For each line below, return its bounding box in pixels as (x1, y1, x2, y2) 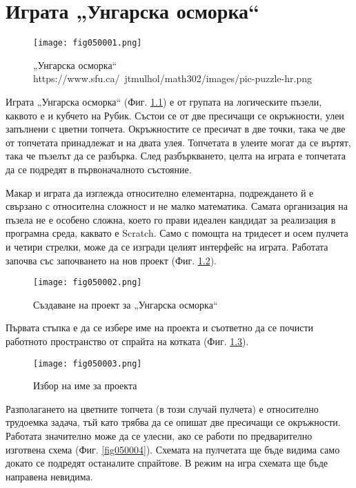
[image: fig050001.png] (33, 38, 142, 48)
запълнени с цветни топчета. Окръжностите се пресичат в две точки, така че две (6, 121, 346, 136)
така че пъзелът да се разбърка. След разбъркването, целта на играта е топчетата (6, 148, 346, 163)
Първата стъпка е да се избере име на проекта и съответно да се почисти (6, 320, 314, 335)
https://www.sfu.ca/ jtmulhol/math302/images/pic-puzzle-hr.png (33, 71, 312, 86)
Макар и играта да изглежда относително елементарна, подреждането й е (6, 185, 314, 199)
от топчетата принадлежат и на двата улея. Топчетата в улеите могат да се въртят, (6, 135, 351, 149)
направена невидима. (6, 469, 93, 483)
